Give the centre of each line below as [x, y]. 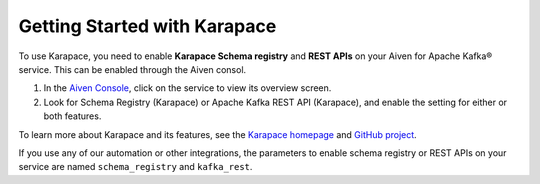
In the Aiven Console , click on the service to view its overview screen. [187, 88]
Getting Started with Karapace [147, 26]
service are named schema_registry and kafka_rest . [135, 167]
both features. [72, 116]
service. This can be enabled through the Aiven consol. [132, 69]
